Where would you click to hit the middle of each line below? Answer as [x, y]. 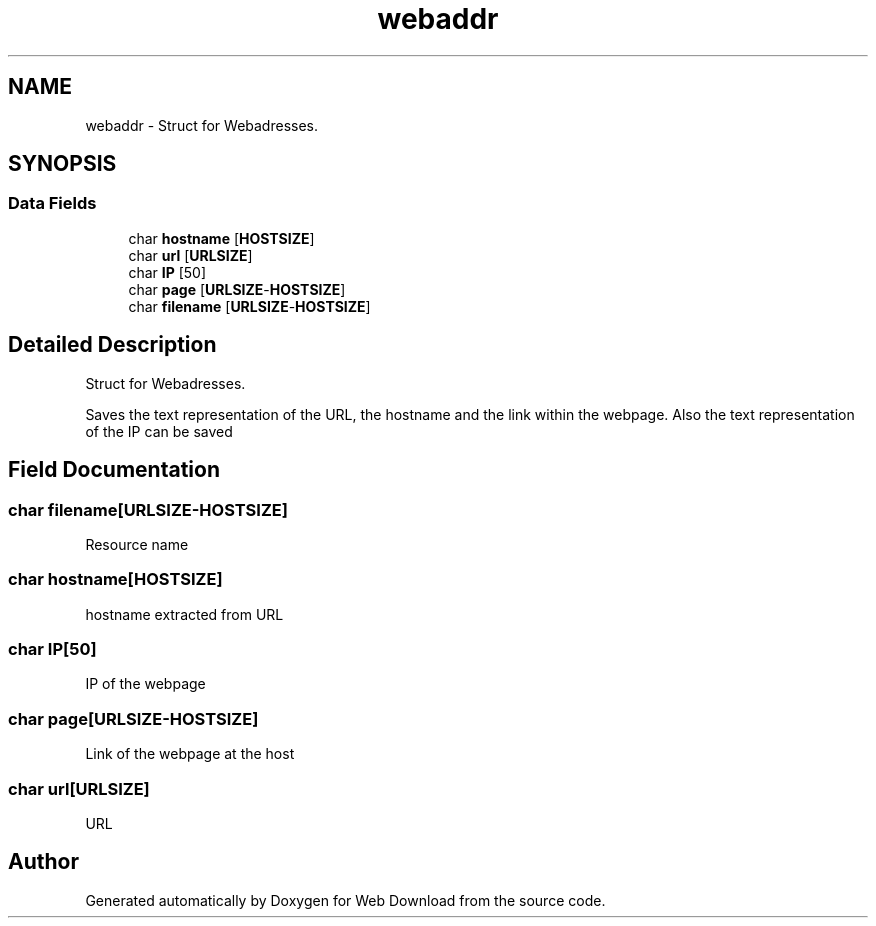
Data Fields [52, 203]
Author [43, 862]
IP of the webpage [145, 684]
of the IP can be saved [159, 431]
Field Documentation [114, 470]
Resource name [137, 544]
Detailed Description [112, 345]
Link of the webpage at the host [190, 754]
